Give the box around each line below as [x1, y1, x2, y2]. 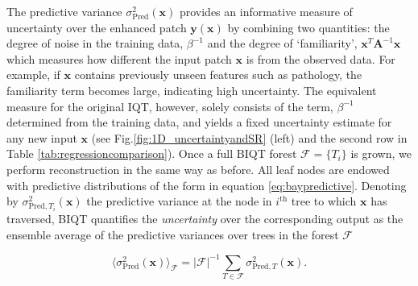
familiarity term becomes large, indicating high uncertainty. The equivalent [6, 81, 377, 98]
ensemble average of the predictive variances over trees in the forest [6, 226, 339, 242]
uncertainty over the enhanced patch [6, 19, 187, 35]
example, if [6, 66, 60, 83]
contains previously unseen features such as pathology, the [74, 66, 362, 83]
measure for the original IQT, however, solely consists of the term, [6, 97, 333, 114]
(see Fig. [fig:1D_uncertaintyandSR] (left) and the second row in [91, 129, 408, 146]
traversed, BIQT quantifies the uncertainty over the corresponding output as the [6, 209, 404, 226]
